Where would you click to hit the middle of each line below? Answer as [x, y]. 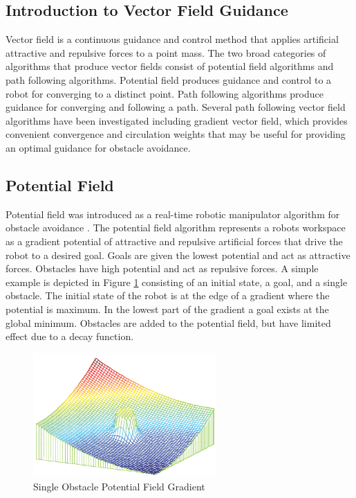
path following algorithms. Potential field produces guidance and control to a [169, 79]
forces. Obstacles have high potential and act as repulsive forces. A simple [162, 268]
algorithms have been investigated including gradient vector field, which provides [177, 120]
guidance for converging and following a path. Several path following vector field [176, 107]
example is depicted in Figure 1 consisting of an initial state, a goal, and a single [177, 282]
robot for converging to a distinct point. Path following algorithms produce [165, 93]
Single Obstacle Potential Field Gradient [119, 486]
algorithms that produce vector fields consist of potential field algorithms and [170, 66]
